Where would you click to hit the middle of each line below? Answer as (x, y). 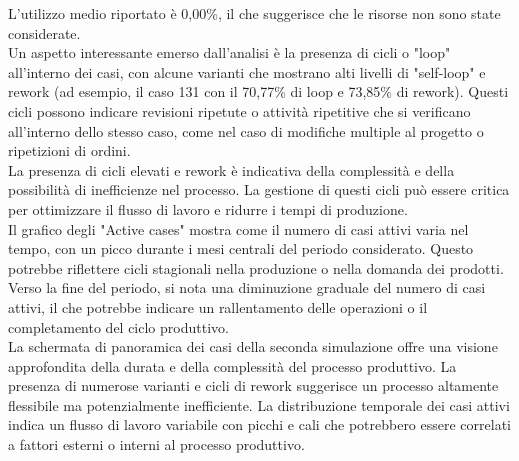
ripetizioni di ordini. (69, 150)
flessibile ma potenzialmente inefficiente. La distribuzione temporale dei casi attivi (259, 404)
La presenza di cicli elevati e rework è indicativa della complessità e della (231, 169)
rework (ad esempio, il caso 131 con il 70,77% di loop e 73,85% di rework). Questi (258, 91)
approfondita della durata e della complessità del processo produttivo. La (232, 365)
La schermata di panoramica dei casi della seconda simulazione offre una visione (253, 346)
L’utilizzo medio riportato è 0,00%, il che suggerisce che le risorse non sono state (254, 13)
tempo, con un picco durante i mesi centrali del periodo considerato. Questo (241, 248)
